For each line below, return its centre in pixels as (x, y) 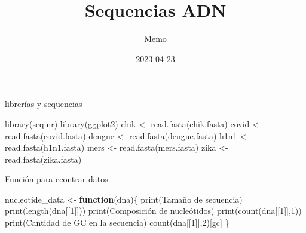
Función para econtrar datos (56, 179)
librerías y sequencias (44, 104)
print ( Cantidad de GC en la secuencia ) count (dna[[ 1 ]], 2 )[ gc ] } (117, 223)
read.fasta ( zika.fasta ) (43, 159)
